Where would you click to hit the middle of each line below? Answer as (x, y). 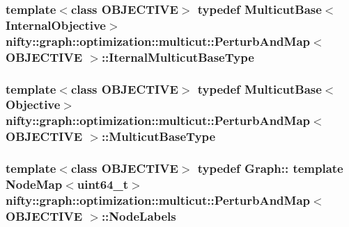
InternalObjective (56, 25)
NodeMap (34, 184)
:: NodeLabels (139, 216)
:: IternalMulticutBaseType (178, 57)
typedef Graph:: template (270, 168)
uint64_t (103, 184)
